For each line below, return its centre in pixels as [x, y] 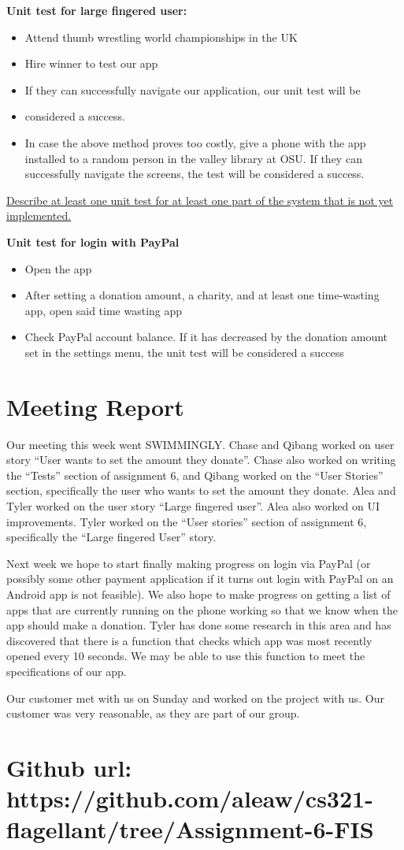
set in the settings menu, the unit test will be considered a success [184, 352]
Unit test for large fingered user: [97, 10]
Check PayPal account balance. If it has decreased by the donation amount [206, 337]
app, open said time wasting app [104, 310]
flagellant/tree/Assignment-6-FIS [190, 829]
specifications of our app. [67, 671]
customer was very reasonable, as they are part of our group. [153, 713]
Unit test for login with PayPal [93, 241]
